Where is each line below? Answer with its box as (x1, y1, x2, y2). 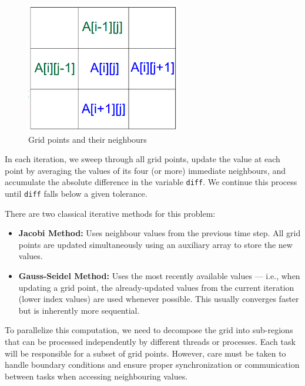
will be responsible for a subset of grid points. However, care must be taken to (5, 347, 286, 359)
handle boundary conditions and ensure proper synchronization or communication (5, 358, 300, 371)
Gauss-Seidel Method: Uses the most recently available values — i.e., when (18, 269, 300, 281)
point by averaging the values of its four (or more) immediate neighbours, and (5, 164, 286, 176)
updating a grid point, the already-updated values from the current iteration (18, 281, 294, 293)
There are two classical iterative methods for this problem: (5, 207, 216, 219)
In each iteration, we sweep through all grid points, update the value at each (5, 153, 280, 165)
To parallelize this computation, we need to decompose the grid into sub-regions (5, 324, 293, 336)
